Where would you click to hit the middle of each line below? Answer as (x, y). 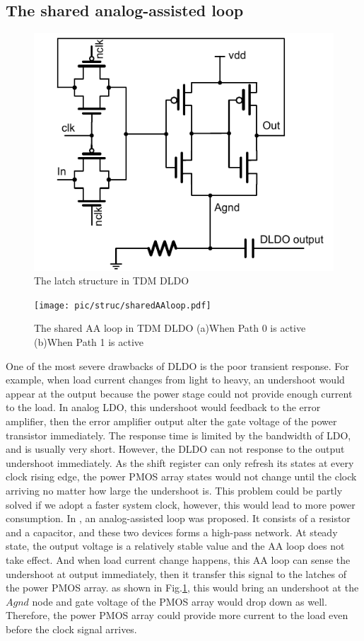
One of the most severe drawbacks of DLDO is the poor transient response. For (177, 365)
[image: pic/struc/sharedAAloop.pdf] (123, 305)
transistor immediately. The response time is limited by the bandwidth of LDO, (178, 435)
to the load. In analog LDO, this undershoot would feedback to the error (163, 407)
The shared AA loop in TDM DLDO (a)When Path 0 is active (170, 328)
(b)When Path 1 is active (89, 342)
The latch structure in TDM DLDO (112, 281)
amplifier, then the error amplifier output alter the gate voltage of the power (171, 421)
